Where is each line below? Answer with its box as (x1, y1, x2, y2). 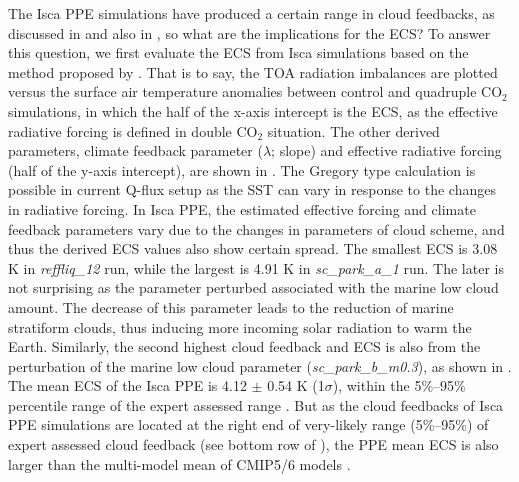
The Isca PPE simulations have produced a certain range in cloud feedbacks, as (8, 3, 495, 23)
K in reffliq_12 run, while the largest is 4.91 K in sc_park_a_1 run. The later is (8, 257, 504, 278)
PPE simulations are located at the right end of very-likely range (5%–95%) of (8, 414, 489, 435)
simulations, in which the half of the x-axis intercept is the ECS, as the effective (8, 100, 498, 121)
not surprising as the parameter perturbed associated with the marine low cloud (8, 277, 499, 298)
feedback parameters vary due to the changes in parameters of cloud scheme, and (8, 218, 505, 239)
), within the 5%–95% (332, 375, 466, 396)
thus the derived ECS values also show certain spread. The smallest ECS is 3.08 (8, 238, 498, 259)
